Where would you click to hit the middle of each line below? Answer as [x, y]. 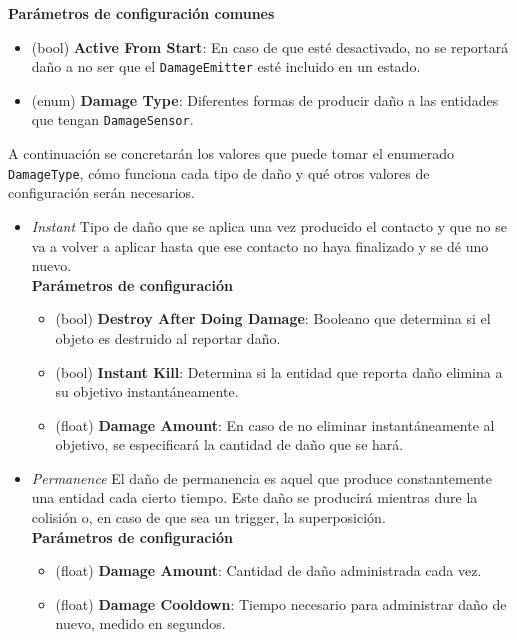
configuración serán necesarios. [102, 192]
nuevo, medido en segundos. [140, 623]
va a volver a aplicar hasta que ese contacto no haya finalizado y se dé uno [260, 245]
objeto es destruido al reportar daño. [168, 337]
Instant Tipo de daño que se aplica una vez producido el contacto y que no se [269, 225]
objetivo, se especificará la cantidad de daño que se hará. [229, 444]
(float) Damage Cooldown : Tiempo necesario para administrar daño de [281, 603]
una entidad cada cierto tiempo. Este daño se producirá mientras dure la [254, 497]
